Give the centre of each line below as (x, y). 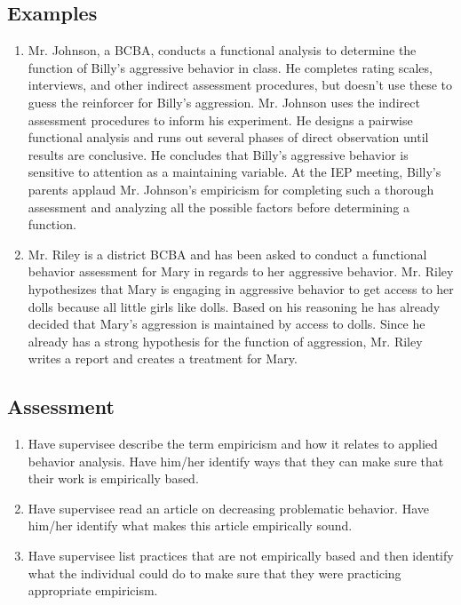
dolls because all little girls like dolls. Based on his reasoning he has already (234, 306)
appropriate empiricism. (93, 590)
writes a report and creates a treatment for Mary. (163, 358)
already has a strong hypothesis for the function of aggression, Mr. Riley (225, 341)
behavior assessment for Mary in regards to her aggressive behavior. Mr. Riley (241, 271)
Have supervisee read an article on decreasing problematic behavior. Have (228, 508)
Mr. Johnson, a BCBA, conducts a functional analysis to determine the (222, 50)
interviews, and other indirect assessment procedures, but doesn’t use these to (240, 85)
